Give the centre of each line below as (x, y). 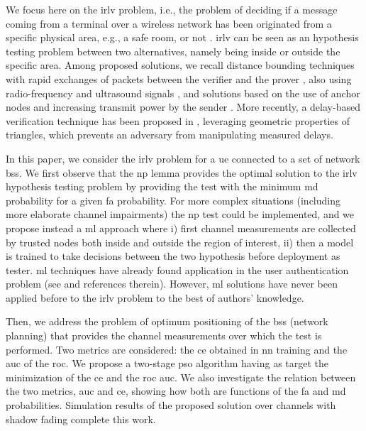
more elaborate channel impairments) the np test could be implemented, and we (180, 214)
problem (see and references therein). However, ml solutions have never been (172, 284)
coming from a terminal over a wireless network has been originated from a (169, 23)
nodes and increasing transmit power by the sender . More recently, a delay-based (183, 107)
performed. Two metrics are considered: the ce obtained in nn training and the (177, 349)
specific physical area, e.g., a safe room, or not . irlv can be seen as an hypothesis (182, 37)
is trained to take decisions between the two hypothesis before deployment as (173, 256)
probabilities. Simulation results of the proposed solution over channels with (171, 405)
